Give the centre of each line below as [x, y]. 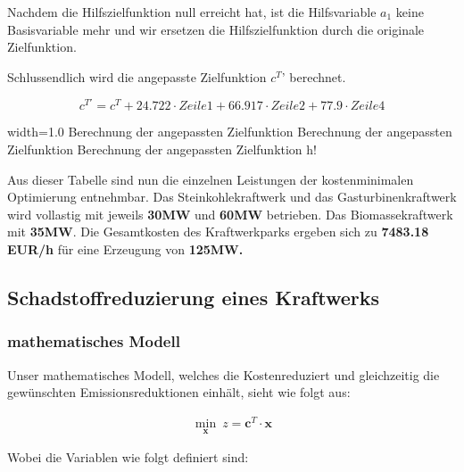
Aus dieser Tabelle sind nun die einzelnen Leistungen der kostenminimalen [211, 179]
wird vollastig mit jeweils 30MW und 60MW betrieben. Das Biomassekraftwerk [230, 214]
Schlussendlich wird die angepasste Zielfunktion [137, 76]
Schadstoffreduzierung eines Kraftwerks [194, 297]
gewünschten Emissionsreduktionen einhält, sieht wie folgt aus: [179, 392]
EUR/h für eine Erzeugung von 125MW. [125, 249]
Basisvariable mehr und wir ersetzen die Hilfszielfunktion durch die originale [216, 29]
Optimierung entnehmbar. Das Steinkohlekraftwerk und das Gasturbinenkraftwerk [232, 197]
